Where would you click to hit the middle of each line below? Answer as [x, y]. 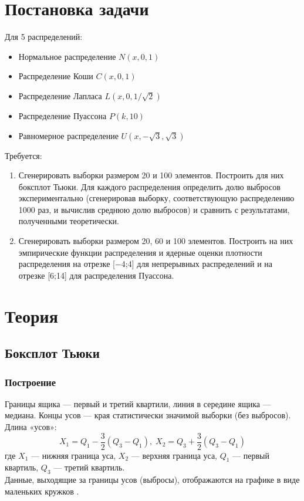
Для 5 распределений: [44, 37]
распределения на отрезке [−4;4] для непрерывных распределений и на [146, 264]
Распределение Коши [56, 76]
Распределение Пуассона [63, 115]
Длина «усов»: [31, 426]
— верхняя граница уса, [174, 455]
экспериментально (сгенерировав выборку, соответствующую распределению [156, 198]
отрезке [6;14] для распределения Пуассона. [96, 275]
